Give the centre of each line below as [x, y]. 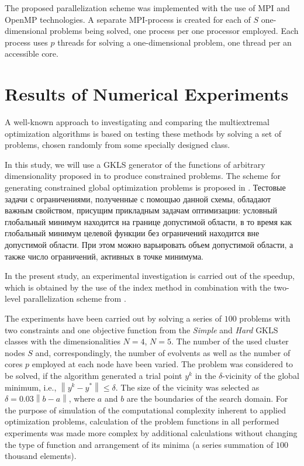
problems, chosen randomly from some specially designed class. [118, 145]
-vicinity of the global [261, 375]
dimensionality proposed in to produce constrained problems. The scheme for [143, 176]
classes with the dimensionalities [63, 341]
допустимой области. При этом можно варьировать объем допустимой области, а [149, 245]
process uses [26, 42]
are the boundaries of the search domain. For [207, 398]
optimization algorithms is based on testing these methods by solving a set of [143, 133]
